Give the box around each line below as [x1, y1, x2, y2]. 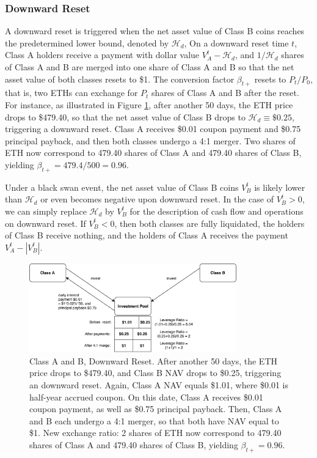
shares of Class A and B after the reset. [151, 86, 299, 99]
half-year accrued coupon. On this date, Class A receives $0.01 [29, 390, 263, 403]
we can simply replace [5, 204, 87, 217]
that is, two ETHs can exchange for [5, 86, 138, 99]
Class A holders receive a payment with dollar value [5, 48, 200, 61]
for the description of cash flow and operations [129, 204, 304, 217]
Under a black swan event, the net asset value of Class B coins [5, 180, 239, 193]
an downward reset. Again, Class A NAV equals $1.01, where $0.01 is [29, 378, 288, 391]
